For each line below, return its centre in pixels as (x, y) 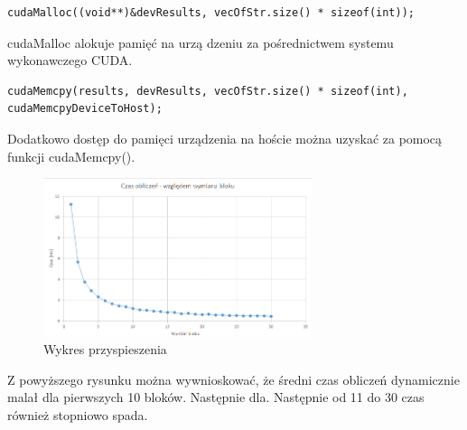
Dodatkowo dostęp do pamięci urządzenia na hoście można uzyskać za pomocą (225, 138)
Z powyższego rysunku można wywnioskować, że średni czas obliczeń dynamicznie (233, 379)
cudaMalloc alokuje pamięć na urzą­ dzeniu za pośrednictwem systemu (201, 42)
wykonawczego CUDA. (70, 60)
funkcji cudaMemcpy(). (71, 156)
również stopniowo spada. (78, 415)
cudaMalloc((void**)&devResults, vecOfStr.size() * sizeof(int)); (211, 13)
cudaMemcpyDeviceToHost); (85, 109)
